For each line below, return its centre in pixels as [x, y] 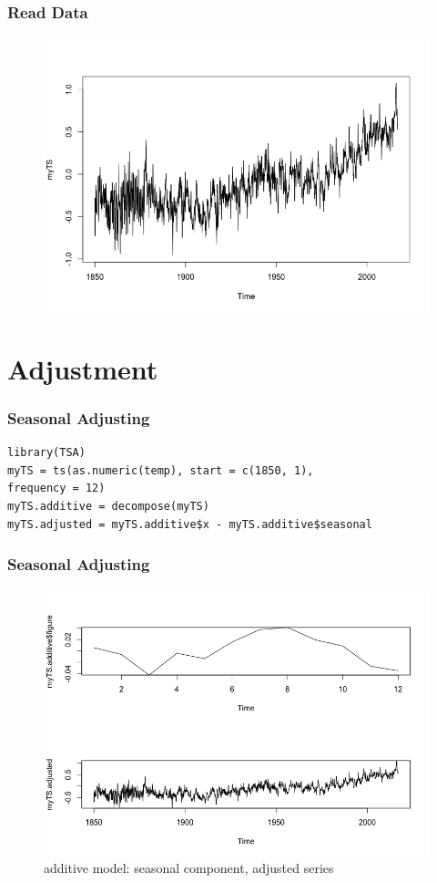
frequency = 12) [56, 488]
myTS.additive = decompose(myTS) [108, 506]
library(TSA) [46, 453]
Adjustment [83, 368]
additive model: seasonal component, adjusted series [189, 868]
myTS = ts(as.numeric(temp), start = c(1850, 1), [161, 470]
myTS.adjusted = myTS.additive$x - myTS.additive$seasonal [190, 524]
